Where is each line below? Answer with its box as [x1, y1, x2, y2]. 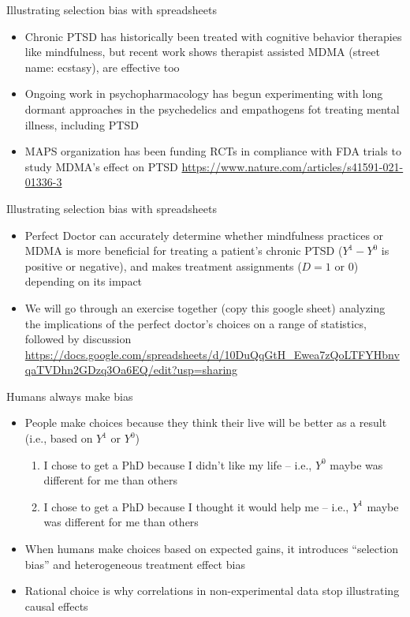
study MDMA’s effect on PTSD [24, 158, 178, 174]
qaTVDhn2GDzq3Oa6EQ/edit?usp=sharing [24, 361, 238, 378]
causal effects [24, 597, 88, 614]
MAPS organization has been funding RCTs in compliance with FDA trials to [24, 143, 401, 159]
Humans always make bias [6, 387, 133, 404]
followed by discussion [24, 331, 132, 347]
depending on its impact [24, 273, 143, 290]
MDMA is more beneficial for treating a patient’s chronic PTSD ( [24, 242, 343, 259]
